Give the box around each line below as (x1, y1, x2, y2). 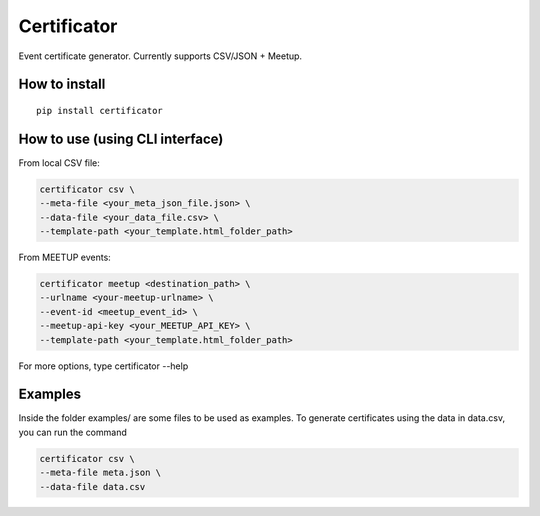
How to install (18, 76, 106, 93)
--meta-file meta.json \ (39, 467, 162, 479)
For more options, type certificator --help (18, 360, 189, 372)
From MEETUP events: (18, 251, 112, 263)
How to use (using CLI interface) (18, 130, 224, 147)
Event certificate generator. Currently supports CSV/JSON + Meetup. (18, 50, 303, 62)
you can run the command (18, 426, 127, 438)
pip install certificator (36, 105, 164, 116)
